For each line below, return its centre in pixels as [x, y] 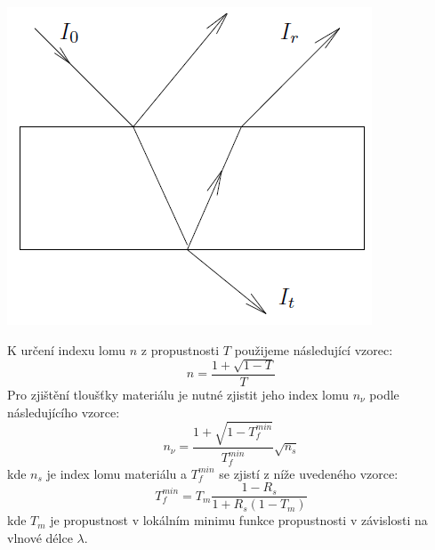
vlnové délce [40, 537]
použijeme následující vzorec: [314, 349]
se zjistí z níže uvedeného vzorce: [309, 473]
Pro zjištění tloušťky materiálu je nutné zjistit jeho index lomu [178, 395]
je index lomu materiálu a [117, 473]
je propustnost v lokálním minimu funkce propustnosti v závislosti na [239, 520]
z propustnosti [180, 349]
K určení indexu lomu [67, 349]
